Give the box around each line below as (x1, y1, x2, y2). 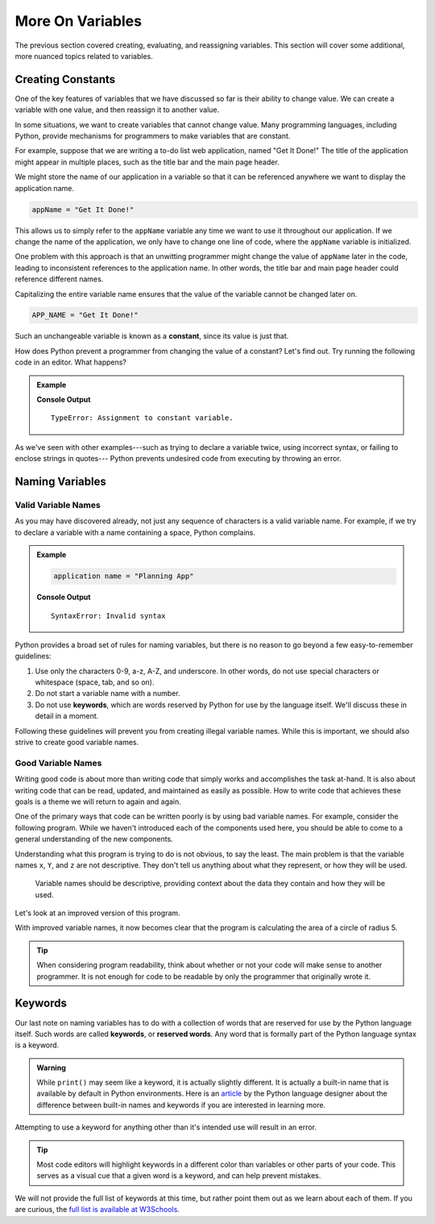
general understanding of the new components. (14, 835, 173, 844)
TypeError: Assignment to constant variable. (51, 414, 234, 423)
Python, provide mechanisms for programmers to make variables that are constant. (14, 131, 291, 141)
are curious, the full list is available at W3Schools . (14, 1205, 180, 1214)
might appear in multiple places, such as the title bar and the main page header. (14, 157, 280, 167)
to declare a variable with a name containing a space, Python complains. (14, 527, 255, 537)
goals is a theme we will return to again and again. (14, 797, 181, 806)
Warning (36, 1063, 66, 1072)
